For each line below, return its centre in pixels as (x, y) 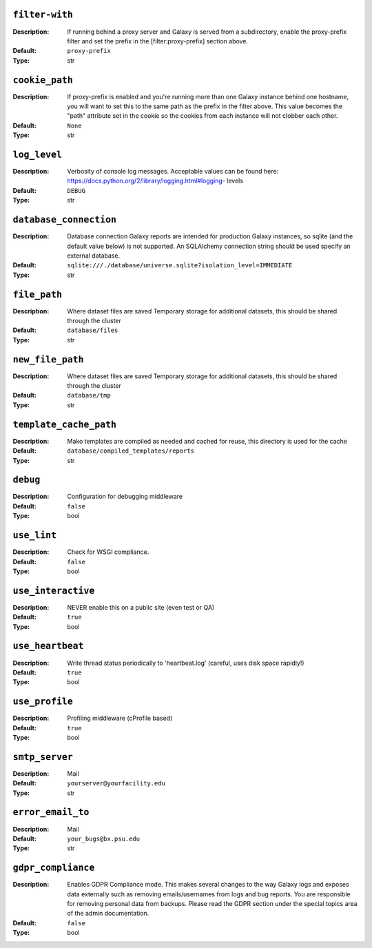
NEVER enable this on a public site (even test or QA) (141, 607)
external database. (94, 256)
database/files (93, 330)
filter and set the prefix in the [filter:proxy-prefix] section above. (157, 41)
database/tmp (89, 395)
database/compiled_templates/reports (131, 451)
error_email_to (51, 812)
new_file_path (48, 359)
